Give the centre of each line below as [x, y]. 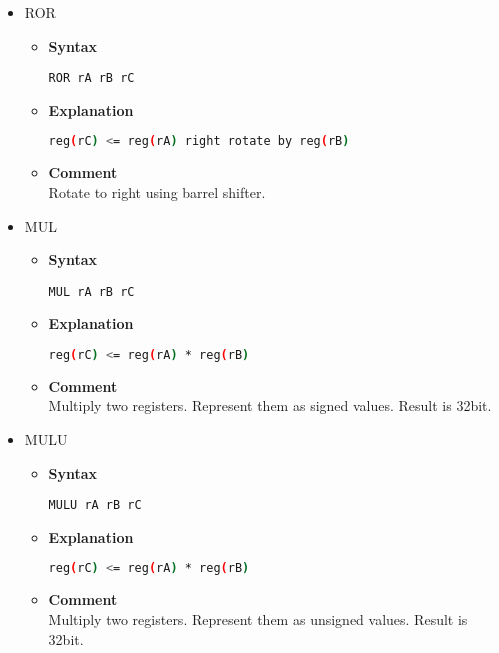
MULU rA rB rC [95, 505]
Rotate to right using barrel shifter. [157, 191]
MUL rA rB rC [91, 291]
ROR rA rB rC [91, 78]
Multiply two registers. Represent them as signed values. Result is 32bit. [270, 405]
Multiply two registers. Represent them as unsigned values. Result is [258, 618]
